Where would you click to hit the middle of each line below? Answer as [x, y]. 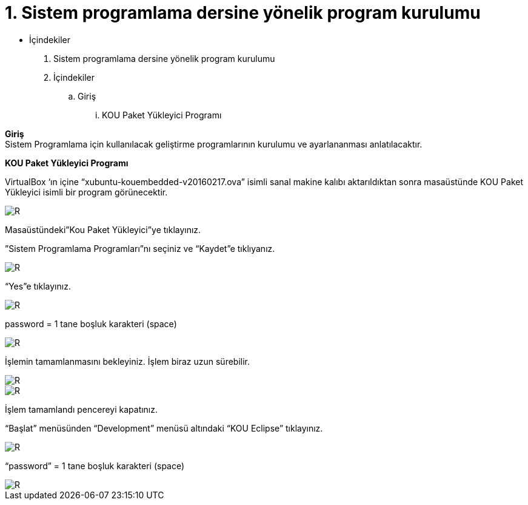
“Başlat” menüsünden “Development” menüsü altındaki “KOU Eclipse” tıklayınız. [164, 428]
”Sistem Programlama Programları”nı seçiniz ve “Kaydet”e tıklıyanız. [140, 248]
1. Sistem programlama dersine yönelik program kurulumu [243, 13]
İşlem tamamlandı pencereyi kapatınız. [82, 409]
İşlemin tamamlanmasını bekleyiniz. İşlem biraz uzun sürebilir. [128, 361]
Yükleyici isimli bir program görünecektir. [86, 192]
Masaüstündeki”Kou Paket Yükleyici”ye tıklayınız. [103, 229]
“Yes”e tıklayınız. [38, 286]
